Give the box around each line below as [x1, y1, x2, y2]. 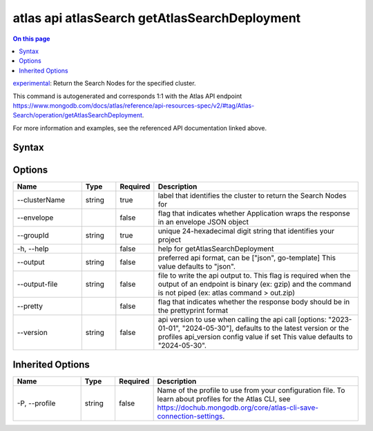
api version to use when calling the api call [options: [157, 314, 327, 324]
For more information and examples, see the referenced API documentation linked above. [12, 124, 267, 132]
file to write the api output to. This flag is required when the [157, 270, 351, 280]
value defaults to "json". [157, 261, 236, 271]
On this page [12, 35, 50, 43]
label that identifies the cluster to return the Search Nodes [157, 191, 347, 200]
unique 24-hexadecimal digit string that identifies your [157, 226, 335, 236]
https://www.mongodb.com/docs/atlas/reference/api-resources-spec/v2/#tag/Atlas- [12, 101, 255, 110]
